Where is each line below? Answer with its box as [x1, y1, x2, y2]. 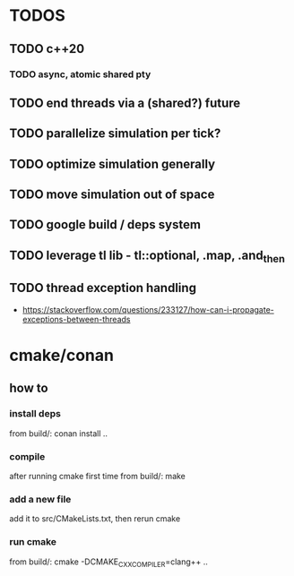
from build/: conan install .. [9, 427, 108, 439]
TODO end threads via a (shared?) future [9, 95, 241, 110]
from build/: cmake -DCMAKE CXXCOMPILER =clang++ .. [9, 556, 209, 569]
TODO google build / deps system [9, 217, 202, 233]
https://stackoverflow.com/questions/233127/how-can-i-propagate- [22, 304, 275, 314]
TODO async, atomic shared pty [9, 68, 151, 81]
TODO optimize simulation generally [9, 156, 216, 171]
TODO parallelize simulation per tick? [9, 126, 221, 142]
